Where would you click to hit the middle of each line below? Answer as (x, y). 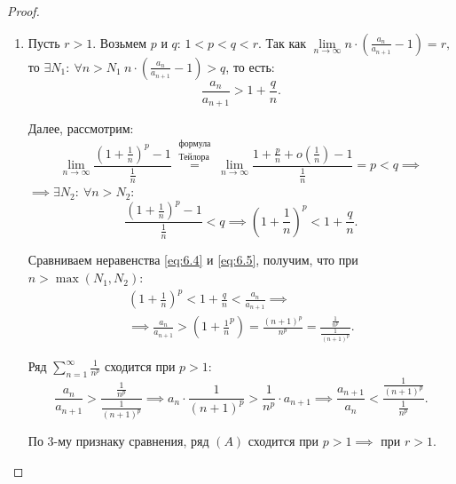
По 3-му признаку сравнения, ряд (118, 441)
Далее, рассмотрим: (81, 128)
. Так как (282, 42)
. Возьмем (120, 42)
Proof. (24, 11)
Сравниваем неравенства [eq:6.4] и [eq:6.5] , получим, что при (193, 260)
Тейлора (194, 157)
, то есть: (250, 66)
